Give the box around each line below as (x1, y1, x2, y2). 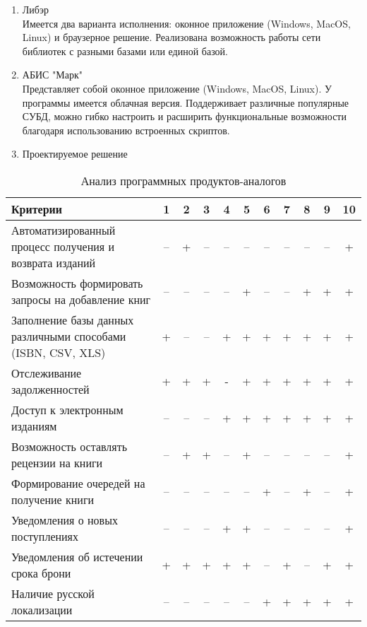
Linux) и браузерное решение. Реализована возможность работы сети (22, 30, 321, 45)
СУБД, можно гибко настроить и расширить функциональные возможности (22, 109, 347, 124)
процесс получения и (11, 238, 115, 254)
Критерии (11, 200, 63, 217)
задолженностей (11, 380, 90, 397)
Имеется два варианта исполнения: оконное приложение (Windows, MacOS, (22, 16, 351, 30)
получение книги (11, 491, 95, 508)
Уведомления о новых (11, 511, 118, 528)
